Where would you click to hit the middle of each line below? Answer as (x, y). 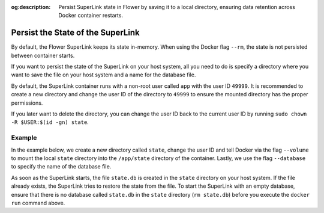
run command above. (38, 203)
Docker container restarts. (91, 16)
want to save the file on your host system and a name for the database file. (103, 75)
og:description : (31, 7)
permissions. (27, 103)
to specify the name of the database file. (61, 167)
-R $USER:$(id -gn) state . (50, 122)
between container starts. (43, 55)
